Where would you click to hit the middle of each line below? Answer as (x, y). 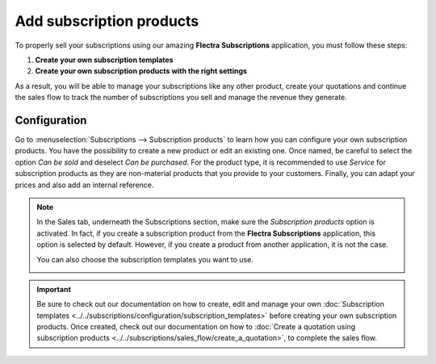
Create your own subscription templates (104, 60)
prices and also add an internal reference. (84, 185)
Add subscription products (107, 21)
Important (54, 289)
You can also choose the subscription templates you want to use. (145, 259)
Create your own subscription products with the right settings (141, 71)
